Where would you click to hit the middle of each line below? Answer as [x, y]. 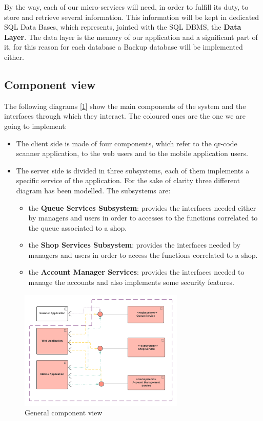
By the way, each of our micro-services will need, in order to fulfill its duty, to [126, 7]
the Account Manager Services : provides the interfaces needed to [136, 272]
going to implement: [36, 126]
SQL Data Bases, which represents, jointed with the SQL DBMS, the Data [123, 27]
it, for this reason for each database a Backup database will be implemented [124, 47]
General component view [64, 413]
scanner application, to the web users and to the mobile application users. [132, 153]
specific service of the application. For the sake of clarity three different [128, 180]
